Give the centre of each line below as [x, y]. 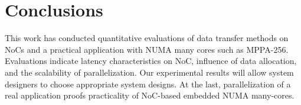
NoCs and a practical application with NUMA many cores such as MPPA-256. [147, 49]
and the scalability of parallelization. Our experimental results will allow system [149, 72]
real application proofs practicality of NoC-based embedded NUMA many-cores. [150, 95]
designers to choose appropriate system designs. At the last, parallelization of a [148, 84]
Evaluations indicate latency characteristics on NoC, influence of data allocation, [151, 61]
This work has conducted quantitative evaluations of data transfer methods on [147, 38]
